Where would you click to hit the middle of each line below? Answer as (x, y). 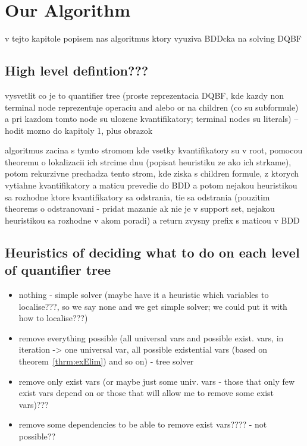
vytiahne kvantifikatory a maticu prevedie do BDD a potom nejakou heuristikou (151, 185)
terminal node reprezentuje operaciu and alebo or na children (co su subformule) (152, 107)
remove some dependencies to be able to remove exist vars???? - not (143, 424)
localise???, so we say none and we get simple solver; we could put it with (153, 306)
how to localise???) (53, 318)
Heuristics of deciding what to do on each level (152, 252)
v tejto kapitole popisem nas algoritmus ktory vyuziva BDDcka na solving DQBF (153, 38)
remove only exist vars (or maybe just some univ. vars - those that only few (157, 381)
